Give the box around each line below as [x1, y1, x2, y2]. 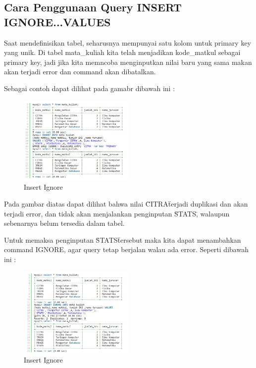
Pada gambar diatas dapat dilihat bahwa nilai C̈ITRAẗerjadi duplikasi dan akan [4, 199, 248, 209]
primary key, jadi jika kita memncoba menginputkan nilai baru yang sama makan [4, 56, 252, 67]
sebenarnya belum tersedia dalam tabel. [4, 218, 125, 228]
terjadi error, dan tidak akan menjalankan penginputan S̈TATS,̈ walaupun [4, 208, 230, 218]
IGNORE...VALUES [4, 14, 111, 29]
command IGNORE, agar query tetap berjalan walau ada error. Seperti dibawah [4, 244, 249, 255]
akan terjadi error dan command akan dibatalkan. [4, 66, 156, 77]
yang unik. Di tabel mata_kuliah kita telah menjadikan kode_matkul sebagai [4, 47, 241, 57]
